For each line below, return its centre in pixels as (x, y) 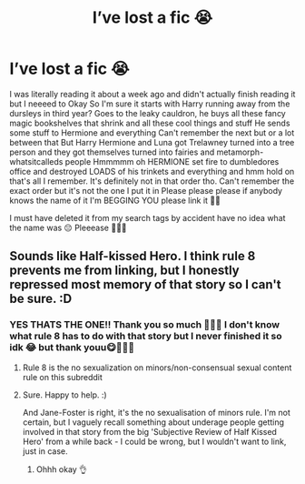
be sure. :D (41, 299)
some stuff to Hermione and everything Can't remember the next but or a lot (152, 132)
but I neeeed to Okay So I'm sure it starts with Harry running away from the (150, 104)
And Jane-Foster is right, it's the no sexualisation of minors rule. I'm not (156, 412)
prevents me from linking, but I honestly (124, 271)
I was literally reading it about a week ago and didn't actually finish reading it (152, 94)
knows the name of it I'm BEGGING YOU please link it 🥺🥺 (115, 200)
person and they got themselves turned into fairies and (112, 152)
